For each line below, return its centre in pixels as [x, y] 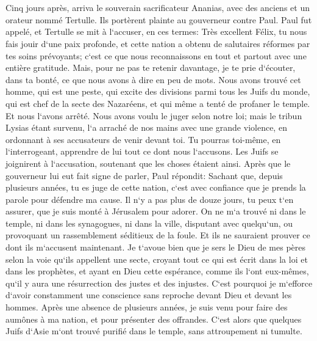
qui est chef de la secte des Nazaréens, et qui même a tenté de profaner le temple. [158, 103]
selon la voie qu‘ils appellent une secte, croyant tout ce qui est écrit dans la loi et [157, 259]
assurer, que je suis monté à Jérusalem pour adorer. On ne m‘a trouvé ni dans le [156, 211]
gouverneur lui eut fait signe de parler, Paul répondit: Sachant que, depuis [144, 175]
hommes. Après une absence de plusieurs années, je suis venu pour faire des [147, 307]
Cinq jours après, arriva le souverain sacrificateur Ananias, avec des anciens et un [158, 8]
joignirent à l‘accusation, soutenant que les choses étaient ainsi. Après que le [148, 163]
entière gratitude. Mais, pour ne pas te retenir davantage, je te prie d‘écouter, [151, 68]
